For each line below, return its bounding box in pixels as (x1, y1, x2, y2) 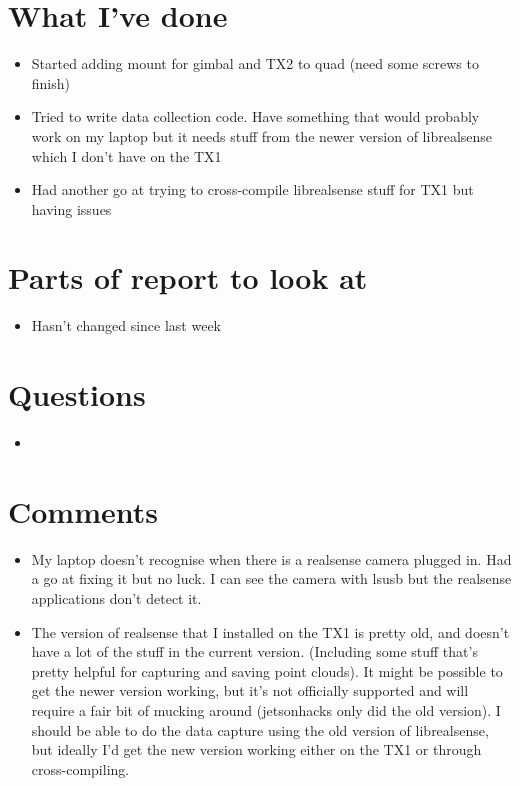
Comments (8, 490, 158, 531)
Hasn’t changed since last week (31, 315, 221, 336)
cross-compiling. (31, 758, 130, 779)
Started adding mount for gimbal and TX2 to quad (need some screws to (31, 53, 479, 74)
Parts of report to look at (8, 257, 368, 298)
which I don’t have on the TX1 (31, 145, 222, 166)
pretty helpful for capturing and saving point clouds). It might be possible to (31, 660, 503, 681)
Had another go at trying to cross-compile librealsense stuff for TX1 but (31, 179, 474, 200)
